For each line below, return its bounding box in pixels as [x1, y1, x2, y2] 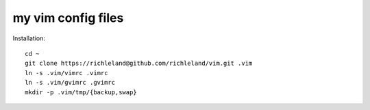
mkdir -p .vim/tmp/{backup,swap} [25, 88, 137, 96]
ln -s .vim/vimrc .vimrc [25, 69, 108, 77]
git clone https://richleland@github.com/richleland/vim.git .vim [25, 59, 253, 68]
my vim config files [12, 10, 124, 25]
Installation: [12, 34, 46, 42]
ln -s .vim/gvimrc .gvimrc [25, 79, 116, 87]
